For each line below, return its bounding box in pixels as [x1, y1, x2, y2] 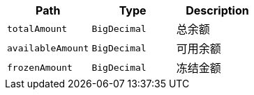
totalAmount [7, 23, 68, 34]
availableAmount [7, 42, 89, 53]
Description [186, 3, 249, 17]
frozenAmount [7, 62, 73, 73]
